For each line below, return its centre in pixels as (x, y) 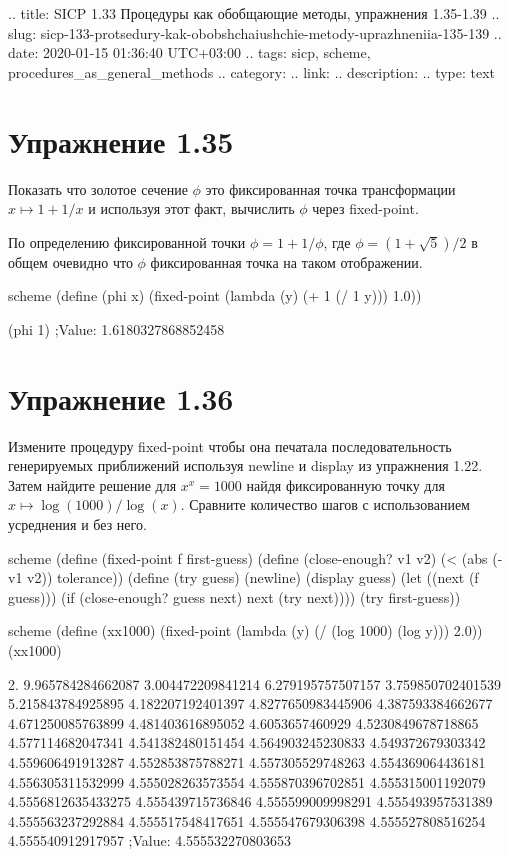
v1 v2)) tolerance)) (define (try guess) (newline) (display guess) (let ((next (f (243, 577)
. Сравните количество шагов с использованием (325, 504)
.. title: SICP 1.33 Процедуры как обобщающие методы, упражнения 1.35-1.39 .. (254, 13)
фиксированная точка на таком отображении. (286, 261)
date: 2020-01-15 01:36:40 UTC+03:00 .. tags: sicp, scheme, (189, 52)
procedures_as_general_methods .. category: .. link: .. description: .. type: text (252, 71)
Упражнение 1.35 (121, 140)
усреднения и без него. (77, 523)
